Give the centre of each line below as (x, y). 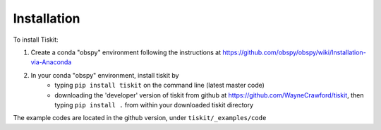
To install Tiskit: (36, 40)
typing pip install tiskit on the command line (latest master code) (159, 85)
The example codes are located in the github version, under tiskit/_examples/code (140, 118)
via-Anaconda (51, 62)
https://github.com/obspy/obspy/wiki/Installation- (294, 52)
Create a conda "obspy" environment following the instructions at (126, 52)
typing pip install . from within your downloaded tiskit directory (154, 105)
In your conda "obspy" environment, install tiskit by (105, 75)
